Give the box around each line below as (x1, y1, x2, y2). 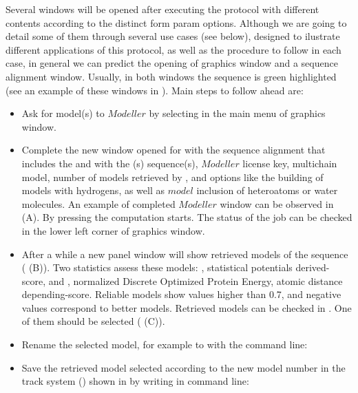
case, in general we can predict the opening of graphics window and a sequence (6, 56, 338, 70)
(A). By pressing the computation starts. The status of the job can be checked (21, 210, 352, 224)
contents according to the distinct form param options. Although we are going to (6, 15, 347, 30)
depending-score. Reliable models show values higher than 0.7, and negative (21, 287, 341, 301)
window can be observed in (220, 196, 334, 211)
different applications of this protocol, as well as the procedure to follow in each (6, 42, 341, 56)
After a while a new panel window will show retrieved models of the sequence (21, 246, 348, 261)
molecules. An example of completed (21, 196, 176, 211)
